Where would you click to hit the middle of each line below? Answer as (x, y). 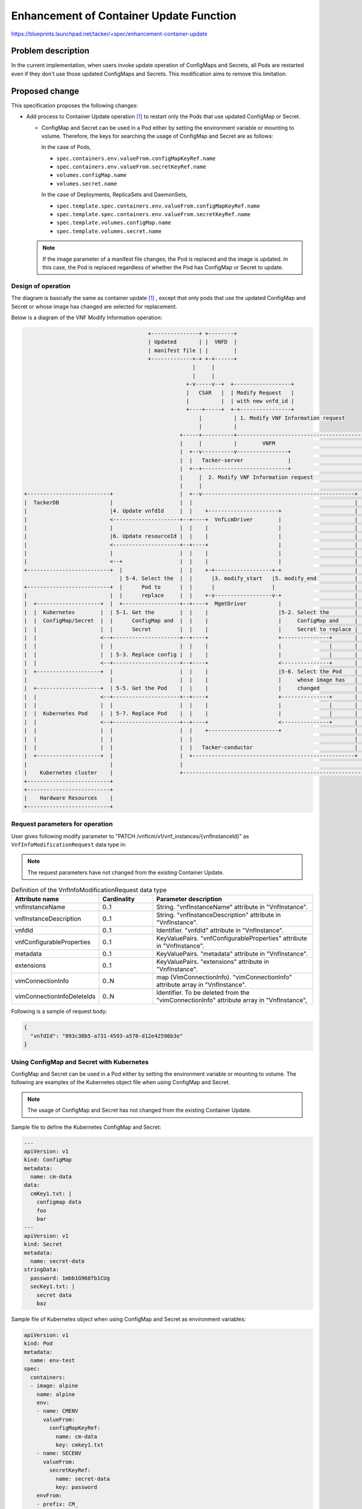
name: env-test (53, 1361)
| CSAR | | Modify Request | (240, 393)
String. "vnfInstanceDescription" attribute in (218, 915)
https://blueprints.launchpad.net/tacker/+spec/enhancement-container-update (109, 34)
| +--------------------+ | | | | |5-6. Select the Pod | (191, 671)
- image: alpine (54, 1386)
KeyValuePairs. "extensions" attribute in (213, 962)
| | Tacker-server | (235, 460)
